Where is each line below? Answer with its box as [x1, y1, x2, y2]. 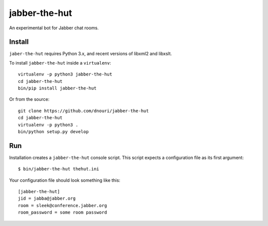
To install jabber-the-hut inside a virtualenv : [9, 60, 111, 66]
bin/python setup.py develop [18, 129, 89, 134]
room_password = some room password [18, 210, 107, 216]
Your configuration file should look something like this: [9, 177, 121, 183]
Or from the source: [9, 96, 50, 102]
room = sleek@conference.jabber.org [18, 203, 107, 208]
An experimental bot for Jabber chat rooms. [9, 25, 99, 31]
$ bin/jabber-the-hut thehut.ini [18, 166, 99, 172]
